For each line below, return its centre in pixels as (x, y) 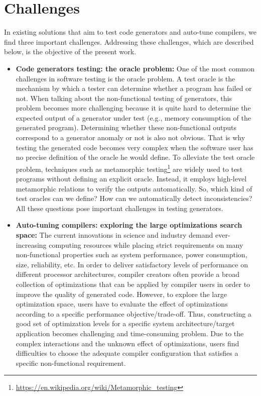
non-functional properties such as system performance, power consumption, (132, 255)
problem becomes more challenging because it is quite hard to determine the (133, 108)
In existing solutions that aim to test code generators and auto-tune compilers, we (130, 32)
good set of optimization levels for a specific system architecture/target (125, 323)
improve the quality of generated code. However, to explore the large (121, 294)
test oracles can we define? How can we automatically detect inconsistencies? (134, 198)
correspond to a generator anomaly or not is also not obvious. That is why (130, 137)
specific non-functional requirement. (71, 363)
